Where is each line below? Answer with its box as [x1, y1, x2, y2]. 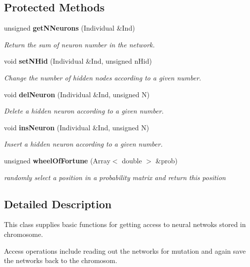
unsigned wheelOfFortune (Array [4, 155, 110, 165]
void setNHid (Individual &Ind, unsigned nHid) [4, 56, 152, 66]
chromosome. [4, 229, 43, 239]
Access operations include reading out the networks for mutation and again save [4, 245, 246, 256]
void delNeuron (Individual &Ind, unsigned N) [4, 89, 150, 99]
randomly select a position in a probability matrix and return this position [4, 172, 226, 182]
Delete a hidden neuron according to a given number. [4, 106, 164, 116]
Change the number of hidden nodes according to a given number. [4, 72, 201, 82]
